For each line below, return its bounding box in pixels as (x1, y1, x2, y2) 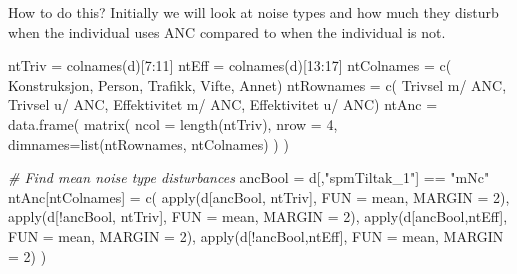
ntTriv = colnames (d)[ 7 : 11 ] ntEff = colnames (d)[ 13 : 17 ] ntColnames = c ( (8, 55, 452, 76)
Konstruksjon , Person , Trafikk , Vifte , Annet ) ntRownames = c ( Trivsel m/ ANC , (8, 74, 507, 95)
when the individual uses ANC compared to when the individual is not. (8, 21, 446, 42)
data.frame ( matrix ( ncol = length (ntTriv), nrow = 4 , (8, 113, 338, 134)
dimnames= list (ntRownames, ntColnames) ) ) (8, 133, 289, 154)
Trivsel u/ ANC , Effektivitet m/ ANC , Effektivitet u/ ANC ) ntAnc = (8, 94, 438, 115)
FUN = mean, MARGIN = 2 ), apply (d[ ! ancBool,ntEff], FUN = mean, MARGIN (8, 225, 504, 246)
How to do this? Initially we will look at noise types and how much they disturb (8, 2, 499, 22)
